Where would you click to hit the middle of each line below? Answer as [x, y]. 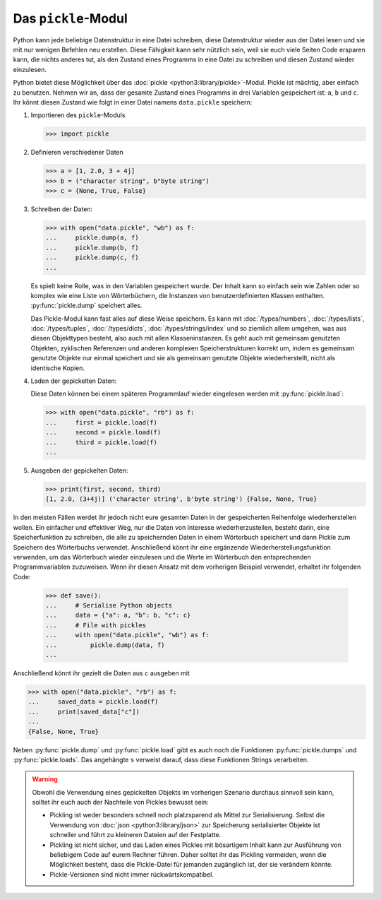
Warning [45, 779]
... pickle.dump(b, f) [92, 248]
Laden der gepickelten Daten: [74, 381]
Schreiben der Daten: [62, 209]
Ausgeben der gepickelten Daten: [79, 470]
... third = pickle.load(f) [102, 442]
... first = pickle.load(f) [102, 422]
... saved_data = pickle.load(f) [93, 702]
